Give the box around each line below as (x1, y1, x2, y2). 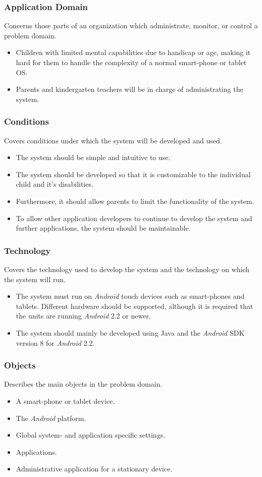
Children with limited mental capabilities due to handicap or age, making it (16, 47, 251, 58)
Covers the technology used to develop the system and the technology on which (4, 263, 250, 274)
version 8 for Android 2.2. (16, 337, 95, 348)
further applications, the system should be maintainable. (16, 223, 191, 233)
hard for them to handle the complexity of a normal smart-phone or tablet (16, 57, 247, 67)
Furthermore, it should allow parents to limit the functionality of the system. (16, 195, 254, 206)
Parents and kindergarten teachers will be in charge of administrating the (16, 84, 243, 94)
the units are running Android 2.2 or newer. (16, 310, 151, 321)
